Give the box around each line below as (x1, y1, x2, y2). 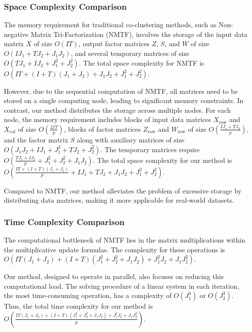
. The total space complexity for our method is (93, 155, 232, 165)
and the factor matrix (4, 134, 68, 144)
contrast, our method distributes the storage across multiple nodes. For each (4, 105, 231, 115)
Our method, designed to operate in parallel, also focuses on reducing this (4, 271, 224, 281)
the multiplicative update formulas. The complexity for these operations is (4, 244, 225, 254)
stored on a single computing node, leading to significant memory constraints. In (4, 95, 244, 105)
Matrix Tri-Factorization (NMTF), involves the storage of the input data (31, 29, 248, 39)
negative (4, 29, 29, 39)
